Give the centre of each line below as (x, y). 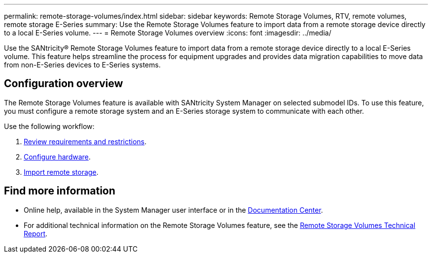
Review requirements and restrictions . (85, 141)
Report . (36, 233)
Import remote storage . (61, 172)
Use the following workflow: (49, 126)
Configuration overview (64, 84)
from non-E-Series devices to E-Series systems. (82, 65)
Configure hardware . (57, 157)
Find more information (60, 191)
